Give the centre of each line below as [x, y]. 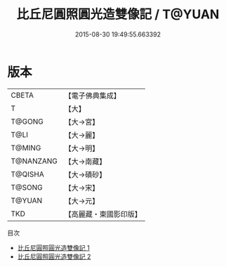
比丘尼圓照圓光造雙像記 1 [53, 247]
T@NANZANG [34, 161]
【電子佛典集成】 [93, 96]
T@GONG [27, 122]
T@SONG [27, 187]
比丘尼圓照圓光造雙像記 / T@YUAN [118, 14]
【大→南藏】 [85, 161]
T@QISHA [27, 174]
